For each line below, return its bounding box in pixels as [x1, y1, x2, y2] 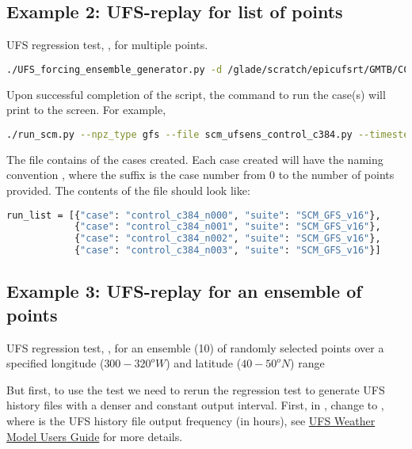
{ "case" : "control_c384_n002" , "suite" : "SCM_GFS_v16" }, [74, 233, 381, 245]
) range [290, 355, 325, 371]
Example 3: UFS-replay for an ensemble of [6, 279, 362, 303]
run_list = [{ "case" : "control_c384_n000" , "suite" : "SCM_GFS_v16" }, [6, 209, 381, 221]
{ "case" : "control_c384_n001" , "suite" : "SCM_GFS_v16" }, [74, 221, 381, 233]
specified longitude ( [6, 355, 105, 371]
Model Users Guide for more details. [6, 428, 183, 444]
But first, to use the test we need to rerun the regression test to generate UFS [6, 381, 385, 398]
